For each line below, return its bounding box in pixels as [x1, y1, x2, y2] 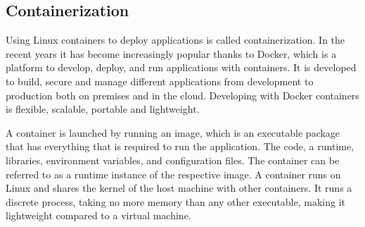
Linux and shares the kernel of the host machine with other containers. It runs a [6, 180, 352, 195]
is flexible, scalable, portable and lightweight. [6, 102, 200, 116]
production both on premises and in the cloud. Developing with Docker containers [6, 87, 359, 102]
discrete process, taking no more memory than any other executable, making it [6, 194, 346, 209]
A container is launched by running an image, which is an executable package [6, 125, 340, 140]
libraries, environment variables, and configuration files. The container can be [6, 152, 340, 167]
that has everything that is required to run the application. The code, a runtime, [6, 139, 354, 154]
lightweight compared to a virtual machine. [6, 208, 191, 223]
